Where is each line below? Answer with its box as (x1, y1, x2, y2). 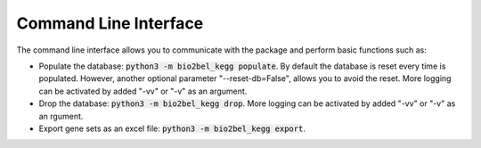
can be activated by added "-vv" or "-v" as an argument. (38, 86, 248, 96)
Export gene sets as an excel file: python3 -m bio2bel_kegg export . (38, 123, 306, 134)
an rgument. (38, 111, 84, 121)
